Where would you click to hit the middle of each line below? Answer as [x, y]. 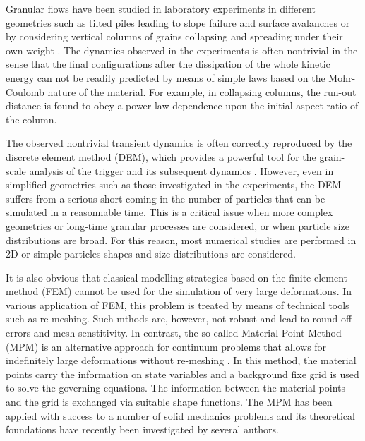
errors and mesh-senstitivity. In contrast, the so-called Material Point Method [174, 333]
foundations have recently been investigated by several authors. [142, 429]
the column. [31, 119]
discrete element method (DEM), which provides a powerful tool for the [161, 156]
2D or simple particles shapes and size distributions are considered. [151, 254]
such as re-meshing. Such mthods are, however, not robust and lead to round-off [179, 319]
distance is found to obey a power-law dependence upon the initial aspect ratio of [182, 105]
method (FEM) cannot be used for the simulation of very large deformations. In [179, 291]
